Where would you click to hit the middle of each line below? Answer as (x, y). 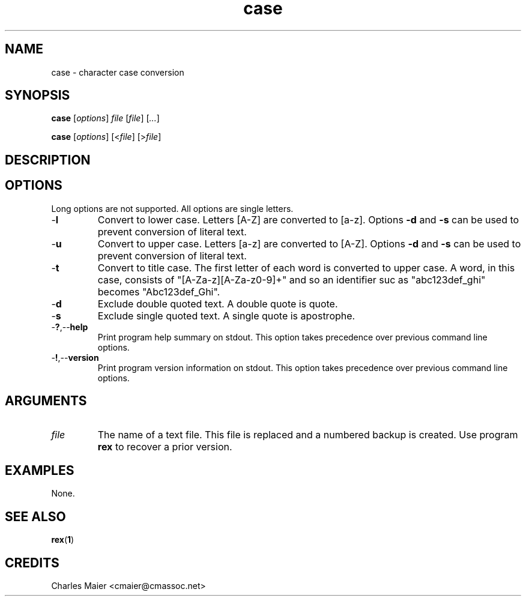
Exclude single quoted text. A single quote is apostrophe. (226, 316)
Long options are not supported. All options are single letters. (172, 208)
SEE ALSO (35, 516)
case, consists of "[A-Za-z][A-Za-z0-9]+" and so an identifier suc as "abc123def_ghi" (292, 279)
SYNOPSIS (38, 95)
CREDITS (32, 563)
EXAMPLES (40, 470)
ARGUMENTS (46, 401)
